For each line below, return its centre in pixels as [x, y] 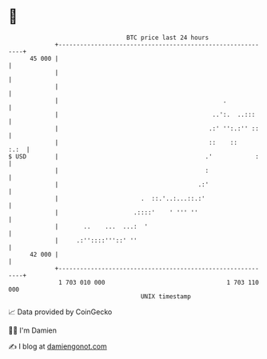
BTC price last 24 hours [168, 38]
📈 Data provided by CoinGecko [60, 312]
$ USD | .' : [134, 156]
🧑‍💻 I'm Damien [33, 330]
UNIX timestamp [166, 296]
